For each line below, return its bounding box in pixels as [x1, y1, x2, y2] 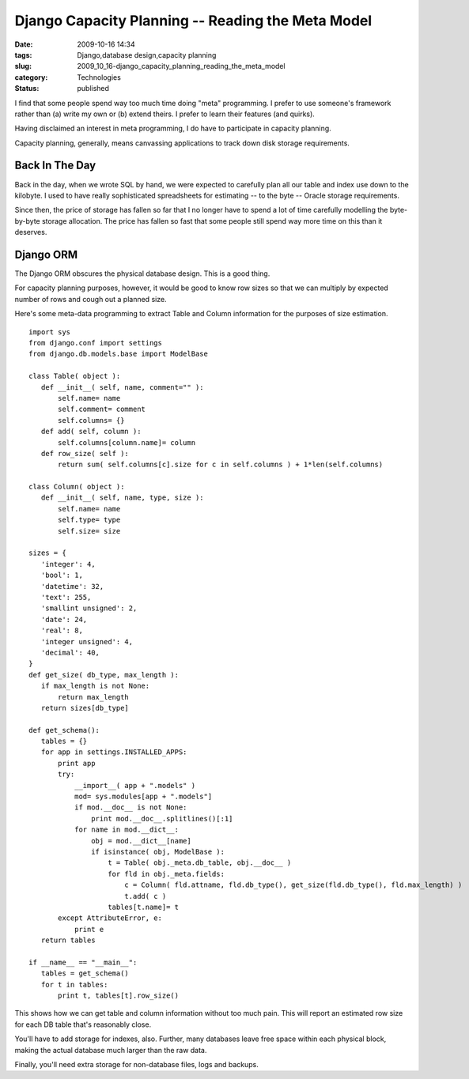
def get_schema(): [28, 726, 100, 734]
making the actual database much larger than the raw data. [14, 1045, 207, 1054]
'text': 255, [40, 593, 92, 602]
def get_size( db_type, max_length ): [28, 670, 180, 679]
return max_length [58, 692, 130, 701]
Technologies [77, 72, 122, 82]
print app [58, 759, 96, 768]
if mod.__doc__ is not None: [74, 803, 187, 812]
